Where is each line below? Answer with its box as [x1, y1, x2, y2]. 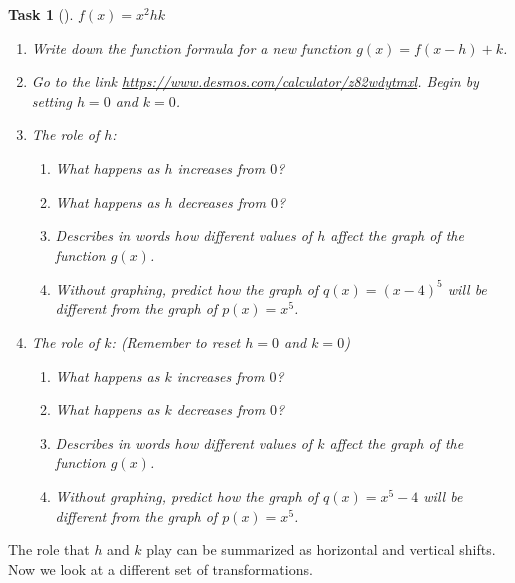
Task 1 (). [8, 4, 74, 24]
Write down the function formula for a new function [31, 37, 352, 58]
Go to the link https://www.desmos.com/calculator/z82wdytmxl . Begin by [31, 71, 479, 92]
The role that [8, 539, 90, 560]
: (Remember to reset [111, 332, 241, 353]
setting [31, 90, 72, 111]
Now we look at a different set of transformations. [8, 558, 313, 579]
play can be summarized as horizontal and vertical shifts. [146, 539, 496, 560]
